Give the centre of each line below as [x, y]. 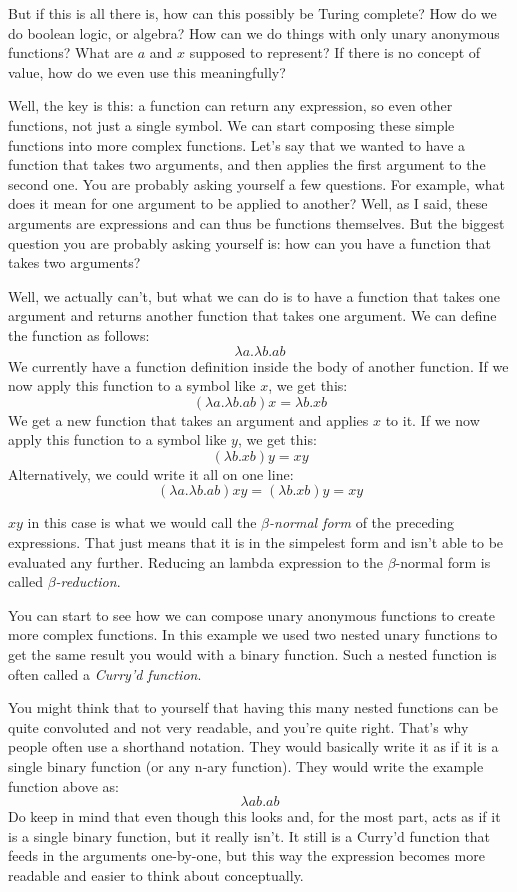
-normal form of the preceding [362, 522]
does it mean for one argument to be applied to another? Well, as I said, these [248, 203]
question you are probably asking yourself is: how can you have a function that [250, 242]
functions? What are [70, 52]
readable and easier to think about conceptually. [156, 874]
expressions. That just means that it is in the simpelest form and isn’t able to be [256, 542]
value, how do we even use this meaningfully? [147, 71]
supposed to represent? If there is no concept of [335, 52]
